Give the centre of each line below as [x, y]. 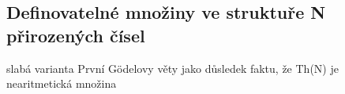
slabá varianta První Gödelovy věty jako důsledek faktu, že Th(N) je [172, 68]
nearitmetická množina [62, 83]
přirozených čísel [76, 35]
